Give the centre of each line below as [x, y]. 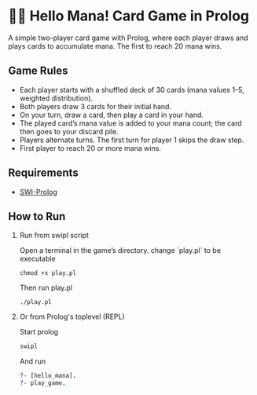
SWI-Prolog [38, 192]
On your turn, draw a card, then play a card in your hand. [112, 115]
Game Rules [38, 71]
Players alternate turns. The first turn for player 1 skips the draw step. [132, 140]
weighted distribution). [56, 98]
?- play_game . [42, 383]
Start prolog [39, 332]
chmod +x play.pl [48, 273]
